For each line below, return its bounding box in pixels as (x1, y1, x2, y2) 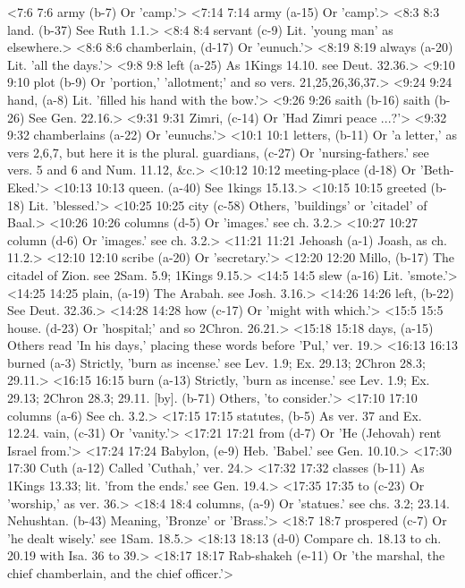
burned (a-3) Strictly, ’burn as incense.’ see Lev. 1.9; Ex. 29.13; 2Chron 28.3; (7, 353, 426, 371)
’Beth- (419, 160, 454, 179)
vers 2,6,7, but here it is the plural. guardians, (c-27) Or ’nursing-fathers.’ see (7, 142, 429, 161)
